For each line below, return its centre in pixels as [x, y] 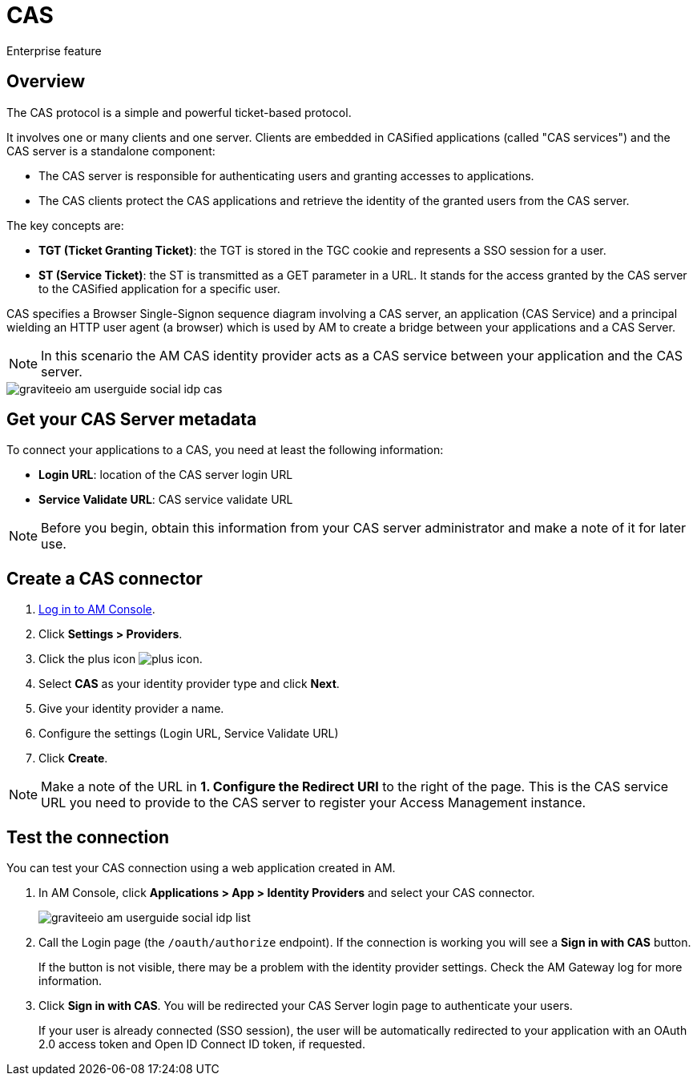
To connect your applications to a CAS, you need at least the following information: [225, 450]
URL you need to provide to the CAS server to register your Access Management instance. [314, 803]
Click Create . [73, 758]
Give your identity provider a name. [131, 709]
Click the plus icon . [121, 659]
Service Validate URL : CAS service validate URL [166, 500]
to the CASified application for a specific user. [159, 288]
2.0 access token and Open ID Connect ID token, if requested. [202, 1044]
